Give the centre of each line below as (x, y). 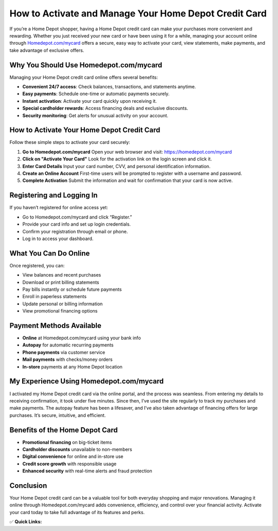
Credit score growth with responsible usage (69, 464)
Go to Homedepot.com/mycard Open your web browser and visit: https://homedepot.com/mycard (127, 152)
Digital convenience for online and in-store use (73, 456)
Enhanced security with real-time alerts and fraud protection (87, 471)
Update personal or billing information (63, 304)
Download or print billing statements (61, 282)
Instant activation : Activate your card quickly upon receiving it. (90, 101)
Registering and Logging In (54, 195)
